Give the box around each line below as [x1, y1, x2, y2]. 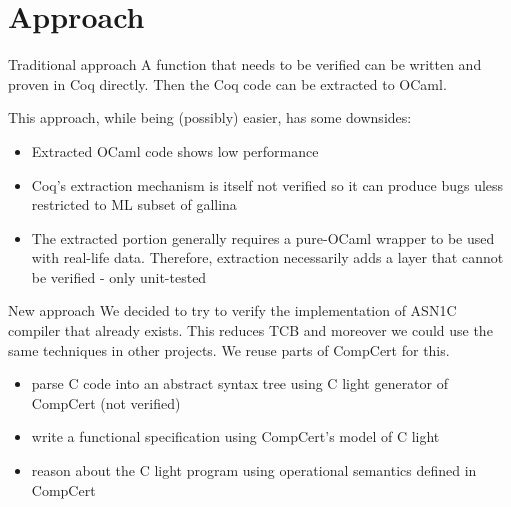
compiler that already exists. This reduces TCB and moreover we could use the [8, 320, 493, 341]
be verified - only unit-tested [31, 266, 207, 287]
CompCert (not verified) [31, 392, 181, 413]
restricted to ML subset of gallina [31, 194, 237, 215]
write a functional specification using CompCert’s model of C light [31, 426, 440, 447]
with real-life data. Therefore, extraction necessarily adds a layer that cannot [31, 247, 504, 268]
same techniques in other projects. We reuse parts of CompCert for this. [8, 339, 450, 360]
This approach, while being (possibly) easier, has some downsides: [8, 107, 412, 128]
